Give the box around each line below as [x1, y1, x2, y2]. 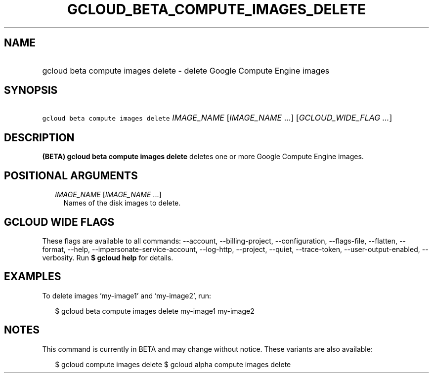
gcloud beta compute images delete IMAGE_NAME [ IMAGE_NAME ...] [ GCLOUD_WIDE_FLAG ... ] [42, 113, 392, 123]
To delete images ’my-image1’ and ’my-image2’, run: [42, 291, 212, 300]
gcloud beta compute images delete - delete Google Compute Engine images [42, 65, 330, 76]
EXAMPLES [4, 270, 61, 283]
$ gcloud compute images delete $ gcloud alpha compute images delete [55, 360, 291, 369]
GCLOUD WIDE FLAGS [4, 215, 115, 228]
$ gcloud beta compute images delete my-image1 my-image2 [55, 306, 255, 315]
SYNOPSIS [4, 84, 58, 97]
